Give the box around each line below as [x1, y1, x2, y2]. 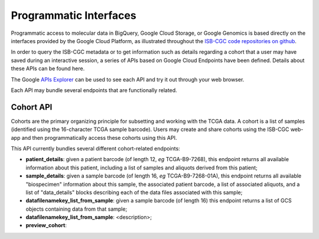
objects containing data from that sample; [25, 205, 128, 212]
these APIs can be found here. [11, 65, 85, 72]
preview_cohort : [25, 222, 67, 229]
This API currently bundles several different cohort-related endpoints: [11, 145, 180, 152]
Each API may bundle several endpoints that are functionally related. [11, 86, 177, 94]
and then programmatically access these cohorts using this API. [21, 134, 177, 141]
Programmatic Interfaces [11, 9, 136, 22]
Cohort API [11, 102, 53, 112]
